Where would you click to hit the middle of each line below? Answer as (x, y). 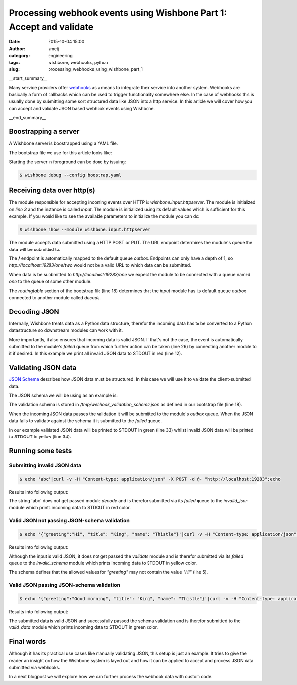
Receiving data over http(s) (52, 191)
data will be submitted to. (35, 249)
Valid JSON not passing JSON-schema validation (69, 521)
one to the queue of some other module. (50, 281)
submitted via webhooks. (35, 668)
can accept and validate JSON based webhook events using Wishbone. (82, 108)
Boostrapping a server (44, 132)
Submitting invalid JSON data (45, 465)
